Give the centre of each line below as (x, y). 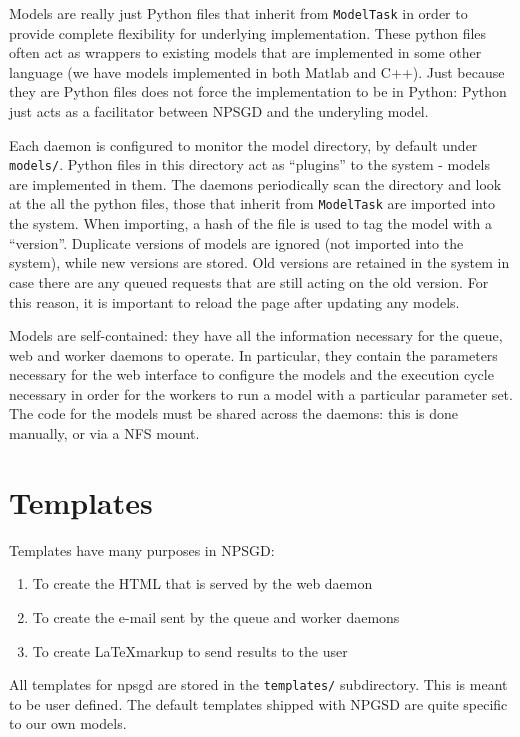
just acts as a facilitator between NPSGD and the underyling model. (219, 111)
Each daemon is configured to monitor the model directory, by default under (243, 144)
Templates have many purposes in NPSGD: (142, 549)
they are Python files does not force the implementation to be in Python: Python (258, 91)
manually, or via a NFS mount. (104, 433)
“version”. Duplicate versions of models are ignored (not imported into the (236, 242)
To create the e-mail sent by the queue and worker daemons (216, 616)
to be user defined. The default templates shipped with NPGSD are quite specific (258, 703)
